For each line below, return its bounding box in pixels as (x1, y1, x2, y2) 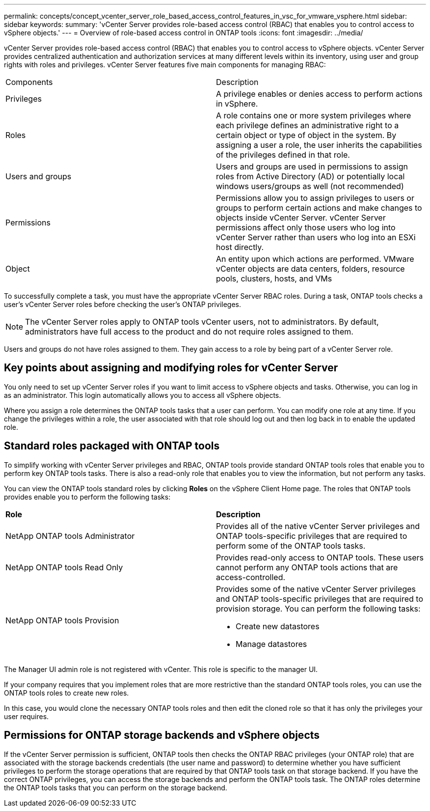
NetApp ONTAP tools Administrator (5, 531, 135, 541)
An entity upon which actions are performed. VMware (216, 254, 414, 264)
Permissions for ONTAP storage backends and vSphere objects (4, 729, 320, 742)
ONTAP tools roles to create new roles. (4, 688, 129, 697)
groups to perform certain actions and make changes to (216, 203, 422, 213)
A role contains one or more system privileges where (216, 111, 411, 120)
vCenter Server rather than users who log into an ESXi (216, 232, 416, 242)
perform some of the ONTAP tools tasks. (216, 540, 366, 551)
